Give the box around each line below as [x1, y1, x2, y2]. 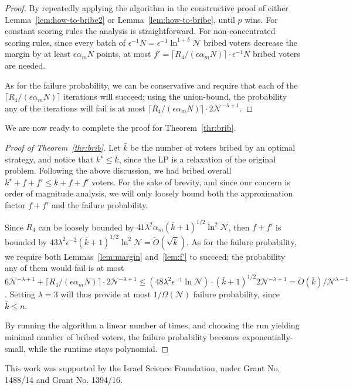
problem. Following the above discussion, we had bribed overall [5, 164, 232, 177]
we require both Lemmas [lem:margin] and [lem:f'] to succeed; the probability [5, 250, 286, 262]
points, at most [96, 48, 151, 60]
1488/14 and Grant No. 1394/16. [5, 373, 123, 385]
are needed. [5, 59, 46, 71]
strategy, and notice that [5, 152, 94, 165]
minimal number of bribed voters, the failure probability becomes [5, 330, 240, 342]
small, [5, 342, 26, 354]
